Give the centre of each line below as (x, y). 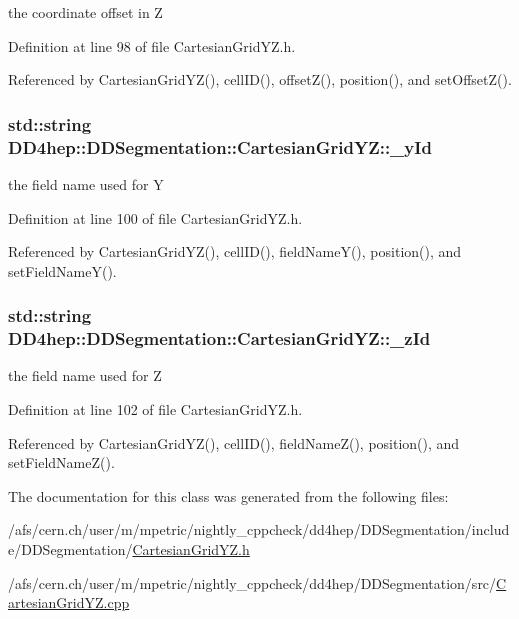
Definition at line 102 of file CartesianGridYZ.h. (155, 409)
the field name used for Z (85, 375)
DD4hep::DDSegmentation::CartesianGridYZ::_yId (220, 146)
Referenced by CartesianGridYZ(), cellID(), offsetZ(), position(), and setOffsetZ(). (260, 79)
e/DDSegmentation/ (70, 549)
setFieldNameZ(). (61, 462)
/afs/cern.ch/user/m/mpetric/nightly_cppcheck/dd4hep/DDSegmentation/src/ (252, 582)
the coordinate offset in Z (85, 12)
